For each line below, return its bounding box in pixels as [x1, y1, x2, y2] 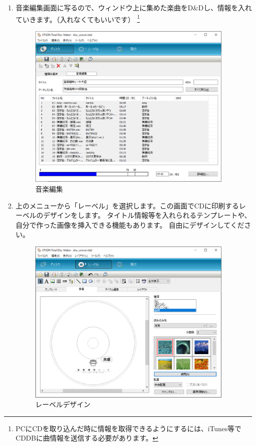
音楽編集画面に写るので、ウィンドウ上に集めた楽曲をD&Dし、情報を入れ [15, 2, 252, 12]
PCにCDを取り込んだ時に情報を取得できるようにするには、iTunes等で [15, 423, 242, 433]
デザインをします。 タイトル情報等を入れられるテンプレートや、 [43, 210, 252, 220]
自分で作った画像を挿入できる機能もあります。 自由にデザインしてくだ [15, 219, 244, 230]
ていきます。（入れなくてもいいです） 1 [15, 12, 140, 24]
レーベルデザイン [35, 399, 91, 409]
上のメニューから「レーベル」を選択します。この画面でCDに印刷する [15, 200, 239, 210]
